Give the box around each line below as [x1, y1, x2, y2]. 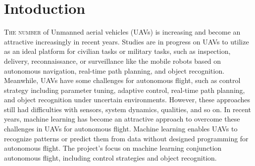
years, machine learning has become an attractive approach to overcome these [4, 114, 240, 124]
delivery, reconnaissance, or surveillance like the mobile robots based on [4, 55, 221, 66]
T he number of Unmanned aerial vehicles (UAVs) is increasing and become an [4, 27, 241, 37]
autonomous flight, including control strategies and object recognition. [4, 152, 217, 163]
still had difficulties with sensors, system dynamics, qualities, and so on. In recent [4, 104, 251, 114]
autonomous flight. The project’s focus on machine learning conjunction [4, 143, 222, 153]
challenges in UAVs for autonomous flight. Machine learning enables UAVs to [4, 124, 238, 134]
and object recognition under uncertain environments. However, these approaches [4, 94, 251, 105]
